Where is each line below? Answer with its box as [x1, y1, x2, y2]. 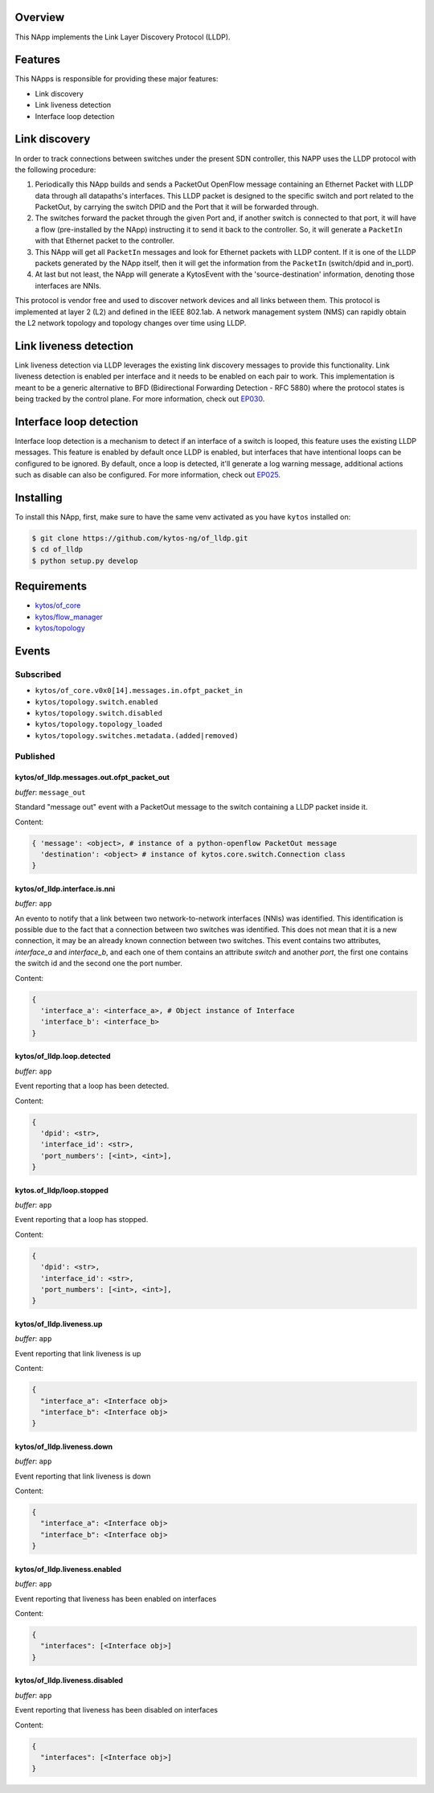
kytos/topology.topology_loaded [35, 720, 162, 729]
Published [14, 750, 55, 761]
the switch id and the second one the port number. [14, 958, 182, 968]
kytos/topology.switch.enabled [35, 697, 158, 707]
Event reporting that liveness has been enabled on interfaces [14, 1594, 217, 1603]
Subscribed [14, 668, 62, 679]
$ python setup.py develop [31, 556, 138, 565]
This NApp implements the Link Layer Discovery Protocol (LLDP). [14, 32, 231, 42]
